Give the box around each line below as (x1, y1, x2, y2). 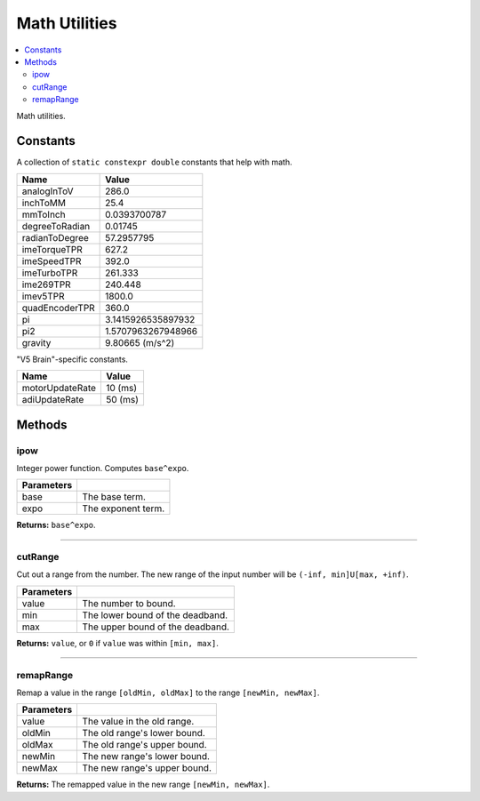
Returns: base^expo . (16, 520, 97, 531)
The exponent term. (82, 502, 165, 515)
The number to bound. (82, 597, 177, 609)
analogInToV (21, 185, 74, 197)
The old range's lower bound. (82, 727, 206, 740)
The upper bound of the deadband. (82, 621, 230, 633)
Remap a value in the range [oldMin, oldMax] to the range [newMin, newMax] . (16, 687, 320, 698)
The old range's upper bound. (82, 739, 208, 751)
